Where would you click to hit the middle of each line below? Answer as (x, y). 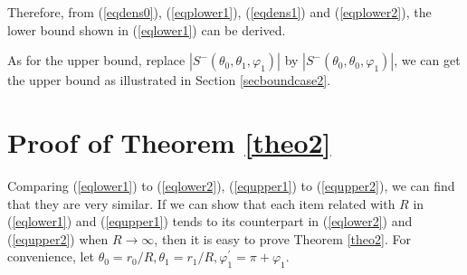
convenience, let (51, 256)
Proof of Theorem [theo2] (169, 142)
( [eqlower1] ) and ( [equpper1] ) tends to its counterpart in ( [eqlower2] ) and (210, 221)
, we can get (427, 60)
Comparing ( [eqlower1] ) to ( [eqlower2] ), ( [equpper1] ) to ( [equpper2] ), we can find (231, 185)
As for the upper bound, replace (96, 60)
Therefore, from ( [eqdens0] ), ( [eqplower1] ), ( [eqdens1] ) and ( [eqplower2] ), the (219, 12)
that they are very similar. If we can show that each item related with (201, 203)
